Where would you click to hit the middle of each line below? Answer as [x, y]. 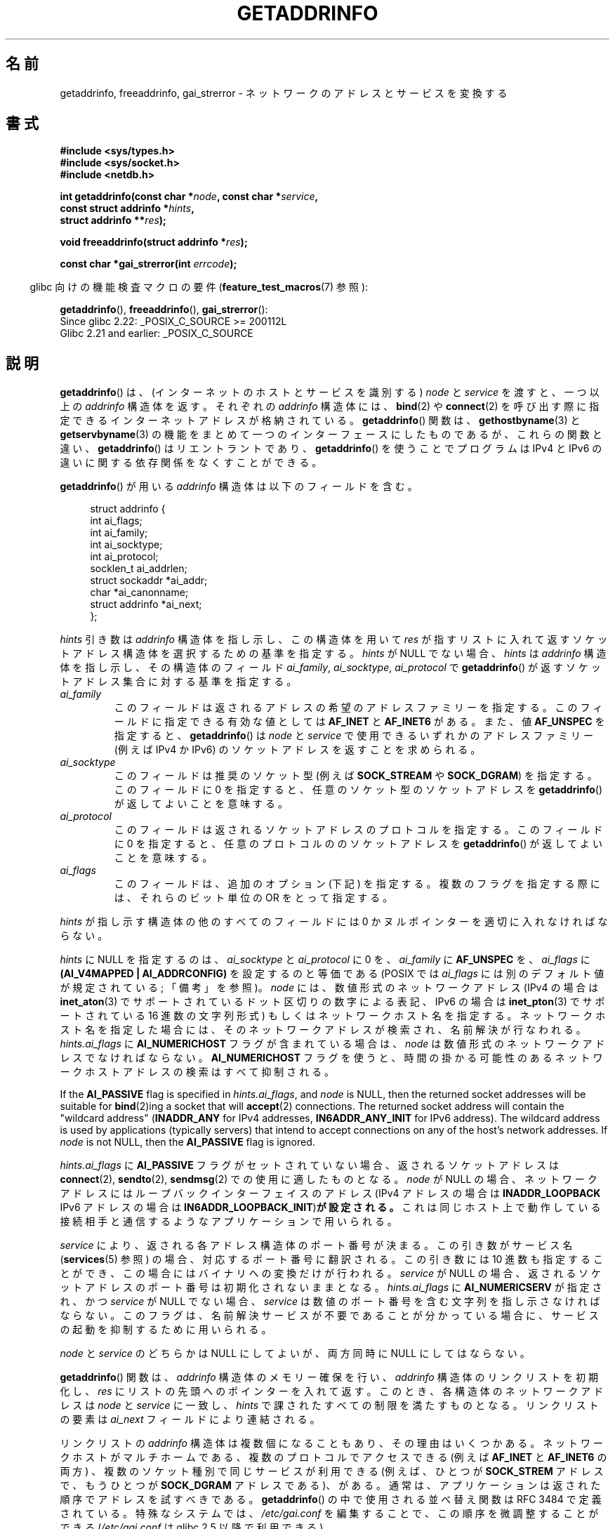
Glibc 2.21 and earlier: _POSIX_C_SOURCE [157, 333]
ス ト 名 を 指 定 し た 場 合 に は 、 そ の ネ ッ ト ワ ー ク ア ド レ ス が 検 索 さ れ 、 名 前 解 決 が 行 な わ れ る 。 [323, 1030]
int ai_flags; [116, 521]
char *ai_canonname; [139, 593]
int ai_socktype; [126, 545]
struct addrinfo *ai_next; [146, 604]
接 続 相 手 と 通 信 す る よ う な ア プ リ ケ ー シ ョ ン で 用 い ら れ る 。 [229, 1222]
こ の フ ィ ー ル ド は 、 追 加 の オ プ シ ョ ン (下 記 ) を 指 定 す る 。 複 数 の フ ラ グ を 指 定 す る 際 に [357, 884]
